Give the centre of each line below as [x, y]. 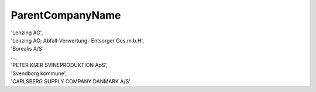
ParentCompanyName [66, 15]
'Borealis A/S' [27, 49]
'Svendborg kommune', [39, 73]
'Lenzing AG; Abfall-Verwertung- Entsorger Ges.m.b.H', [78, 40]
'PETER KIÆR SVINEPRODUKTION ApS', [59, 65]
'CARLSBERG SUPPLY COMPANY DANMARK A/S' [71, 81]
